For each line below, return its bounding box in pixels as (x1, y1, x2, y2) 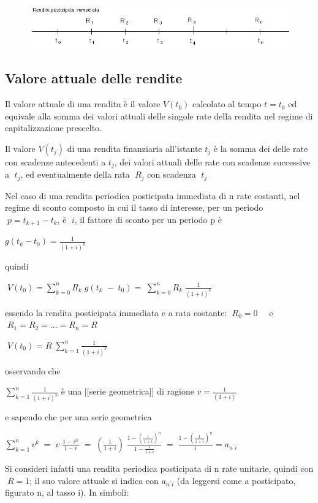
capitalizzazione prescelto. (5, 121, 102, 134)
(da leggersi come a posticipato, (176, 474, 296, 486)
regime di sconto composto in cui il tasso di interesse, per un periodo (5, 201, 263, 214)
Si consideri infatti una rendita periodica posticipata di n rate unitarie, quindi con (5, 462, 314, 475)
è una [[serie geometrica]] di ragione (61, 385, 194, 398)
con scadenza (147, 168, 196, 181)
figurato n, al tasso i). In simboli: (5, 486, 129, 499)
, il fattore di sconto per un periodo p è (74, 213, 222, 225)
